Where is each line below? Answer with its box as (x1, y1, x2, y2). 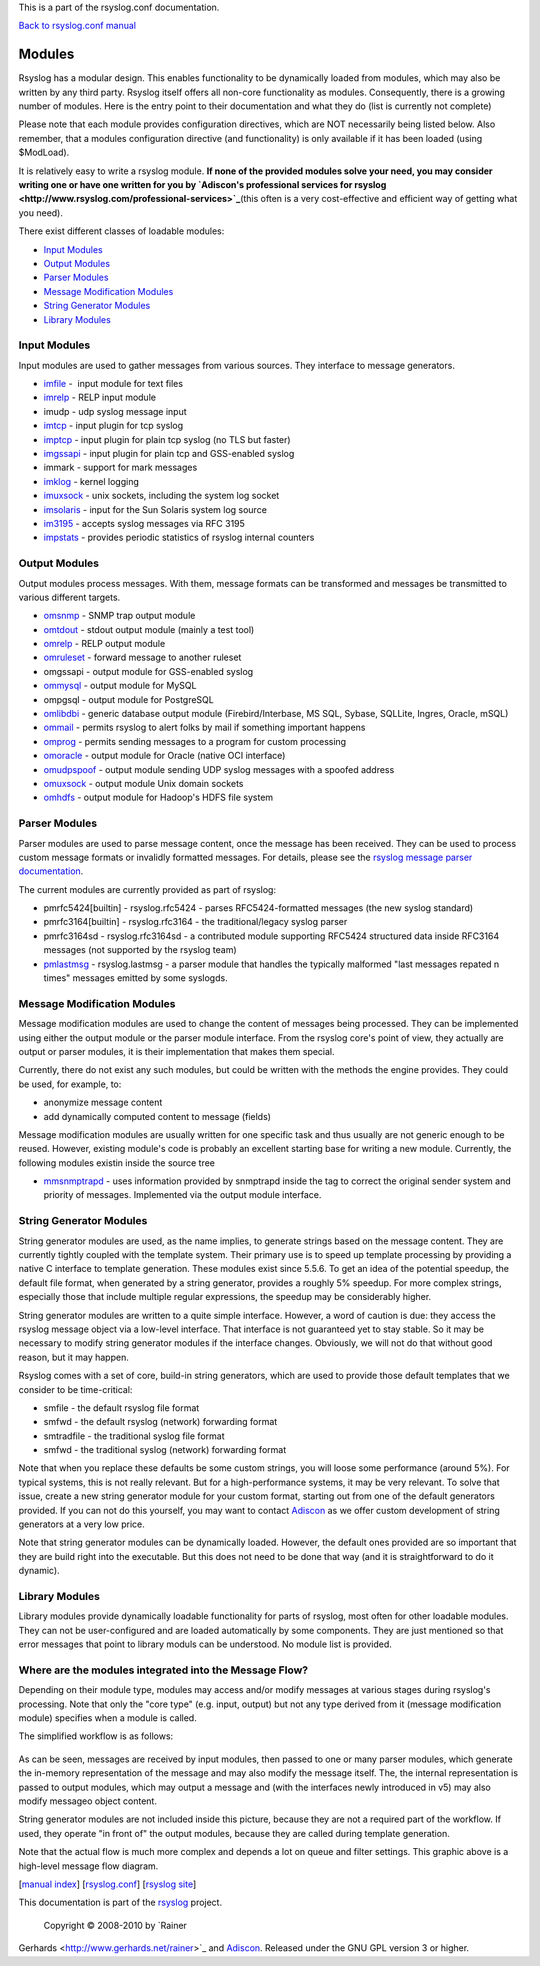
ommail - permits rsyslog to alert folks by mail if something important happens (43, 721, 366, 734)
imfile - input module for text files (43, 378, 184, 390)
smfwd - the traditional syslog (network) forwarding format (43, 1444, 287, 1456)
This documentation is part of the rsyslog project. (18, 1896, 223, 1909)
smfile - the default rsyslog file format (43, 1401, 200, 1414)
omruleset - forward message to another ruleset (43, 651, 242, 664)
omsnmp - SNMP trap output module (43, 610, 196, 622)
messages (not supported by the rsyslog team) (43, 944, 237, 956)
